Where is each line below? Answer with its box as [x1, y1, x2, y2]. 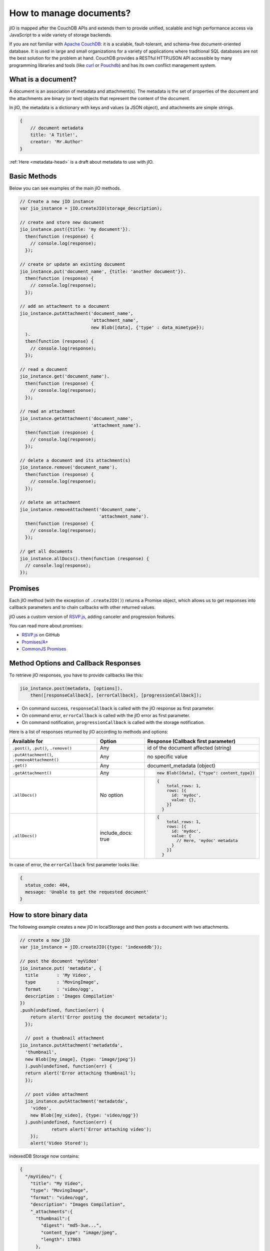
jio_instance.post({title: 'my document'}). [19, 227, 131, 232]
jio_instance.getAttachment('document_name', [19, 415, 133, 421]
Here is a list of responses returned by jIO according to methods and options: [9, 729, 168, 735]
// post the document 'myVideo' [19, 958, 99, 964]
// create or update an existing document [19, 262, 125, 267]
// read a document [19, 366, 67, 372]
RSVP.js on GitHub [21, 632, 60, 638]
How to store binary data [9, 911, 88, 919]
